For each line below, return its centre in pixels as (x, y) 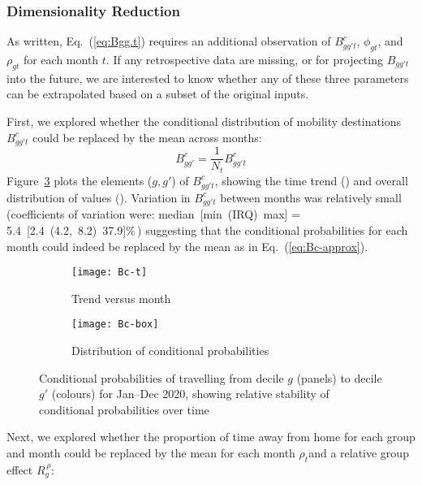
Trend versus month (121, 298)
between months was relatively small (311, 197)
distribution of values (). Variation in (99, 197)
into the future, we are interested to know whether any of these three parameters (208, 78)
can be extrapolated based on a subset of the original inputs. (158, 94)
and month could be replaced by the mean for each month (151, 452)
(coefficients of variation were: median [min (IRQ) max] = (153, 214)
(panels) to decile (339, 377)
